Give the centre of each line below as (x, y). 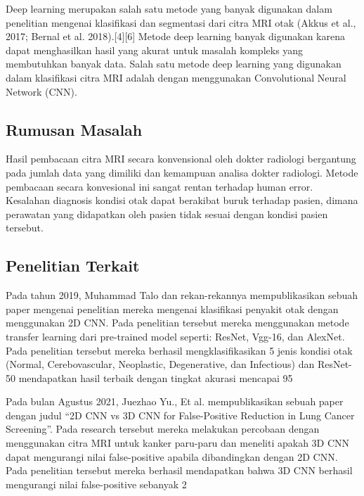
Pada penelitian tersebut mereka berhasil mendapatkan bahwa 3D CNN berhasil (179, 470)
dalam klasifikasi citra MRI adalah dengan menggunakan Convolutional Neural (176, 77)
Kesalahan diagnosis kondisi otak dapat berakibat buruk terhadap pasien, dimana (182, 200)
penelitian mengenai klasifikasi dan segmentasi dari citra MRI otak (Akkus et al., (181, 22)
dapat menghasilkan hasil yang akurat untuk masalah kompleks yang (155, 50)
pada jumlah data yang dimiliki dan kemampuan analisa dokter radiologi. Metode (182, 172)
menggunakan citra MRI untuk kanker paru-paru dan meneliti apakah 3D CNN (178, 443)
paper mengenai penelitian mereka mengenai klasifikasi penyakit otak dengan (172, 309)
